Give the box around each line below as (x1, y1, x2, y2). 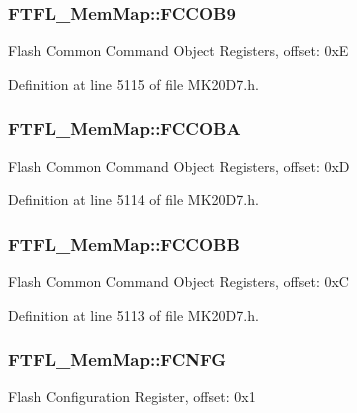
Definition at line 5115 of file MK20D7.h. (8, 73, 259, 94)
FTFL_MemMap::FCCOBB (8, 231, 240, 256)
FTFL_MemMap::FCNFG (8, 347, 227, 372)
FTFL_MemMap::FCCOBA (8, 116, 241, 141)
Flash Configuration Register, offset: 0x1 (8, 386, 256, 407)
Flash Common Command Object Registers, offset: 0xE (8, 40, 349, 61)
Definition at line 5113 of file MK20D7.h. (8, 304, 259, 325)
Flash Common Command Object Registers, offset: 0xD (8, 155, 350, 176)
